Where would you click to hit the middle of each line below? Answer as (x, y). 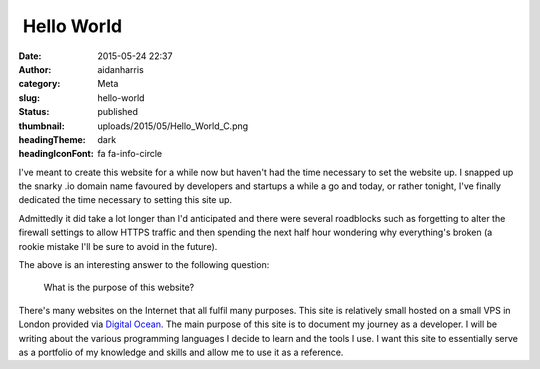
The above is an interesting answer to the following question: (144, 265)
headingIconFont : (56, 154)
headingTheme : (52, 139)
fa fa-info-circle (130, 154)
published (118, 112)
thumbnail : (41, 126)
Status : (34, 112)
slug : (29, 97)
